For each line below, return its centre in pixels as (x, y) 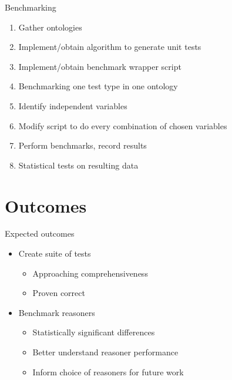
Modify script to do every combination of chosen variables (123, 125)
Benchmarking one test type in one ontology (98, 86)
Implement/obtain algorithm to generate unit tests (110, 47)
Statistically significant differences (94, 332)
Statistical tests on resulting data (78, 165)
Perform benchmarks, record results (83, 145)
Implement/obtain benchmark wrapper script (100, 66)
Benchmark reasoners (57, 312)
